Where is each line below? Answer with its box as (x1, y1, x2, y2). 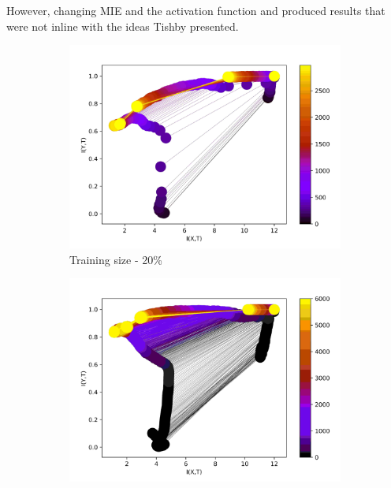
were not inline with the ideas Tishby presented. (6, 17, 239, 34)
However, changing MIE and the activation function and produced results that (6, 2, 385, 18)
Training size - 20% (69, 251, 162, 267)
